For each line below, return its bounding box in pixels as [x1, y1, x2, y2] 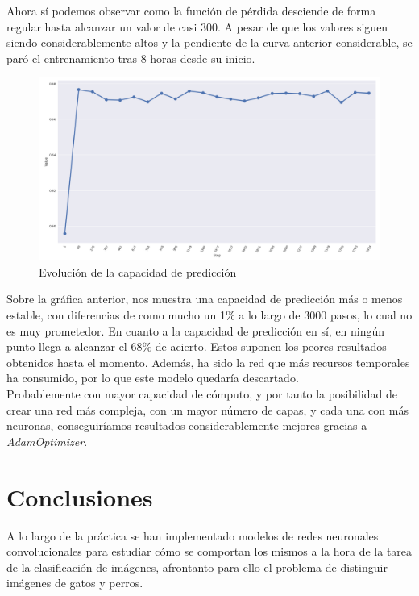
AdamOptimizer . [6, 432, 88, 449]
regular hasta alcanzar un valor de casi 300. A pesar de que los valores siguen [6, 18, 388, 35]
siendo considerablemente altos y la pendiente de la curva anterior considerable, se [6, 34, 413, 51]
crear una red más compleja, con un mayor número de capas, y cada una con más [6, 401, 409, 418]
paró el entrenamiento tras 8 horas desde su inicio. [6, 49, 255, 66]
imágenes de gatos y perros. [6, 574, 143, 591]
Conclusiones [6, 480, 153, 513]
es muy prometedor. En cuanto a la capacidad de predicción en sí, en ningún [6, 322, 385, 339]
